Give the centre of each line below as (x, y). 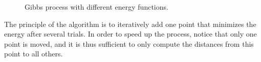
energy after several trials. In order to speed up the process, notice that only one (130, 34)
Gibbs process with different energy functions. (96, 7)
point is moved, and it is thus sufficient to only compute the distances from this (129, 43)
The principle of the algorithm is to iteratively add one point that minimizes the (130, 24)
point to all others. (34, 54)
